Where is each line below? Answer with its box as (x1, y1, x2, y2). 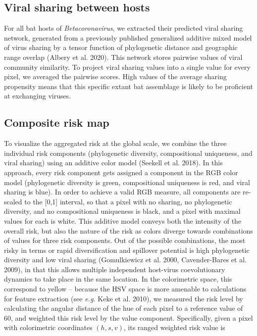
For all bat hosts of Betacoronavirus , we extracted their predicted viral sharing (4, 23, 243, 33)
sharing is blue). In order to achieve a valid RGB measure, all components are (4, 187, 241, 197)
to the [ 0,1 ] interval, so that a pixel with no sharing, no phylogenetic (24, 196, 232, 206)
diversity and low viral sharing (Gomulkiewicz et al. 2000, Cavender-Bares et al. (4, 254, 247, 265)
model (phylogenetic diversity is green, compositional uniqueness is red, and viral (4, 177, 250, 187)
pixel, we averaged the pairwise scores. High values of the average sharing (4, 71, 227, 82)
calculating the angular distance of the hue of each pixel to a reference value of (4, 303, 243, 313)
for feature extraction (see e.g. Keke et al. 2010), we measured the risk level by (4, 293, 243, 303)
